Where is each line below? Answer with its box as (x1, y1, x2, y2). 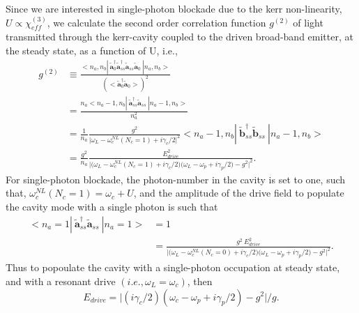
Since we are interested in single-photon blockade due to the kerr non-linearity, (6, 1, 342, 15)
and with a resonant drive (6, 273, 116, 288)
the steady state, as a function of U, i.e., (6, 43, 178, 57)
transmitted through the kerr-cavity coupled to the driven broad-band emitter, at (6, 29, 353, 44)
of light (293, 15, 323, 29)
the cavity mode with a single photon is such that (6, 199, 218, 213)
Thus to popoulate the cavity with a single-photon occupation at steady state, (6, 260, 340, 275)
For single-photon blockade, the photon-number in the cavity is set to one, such (6, 171, 346, 186)
